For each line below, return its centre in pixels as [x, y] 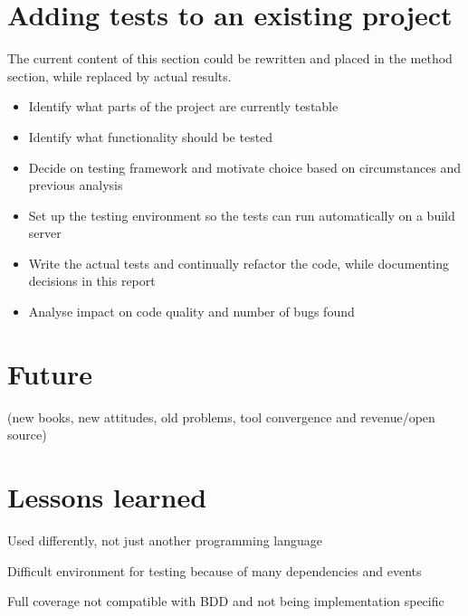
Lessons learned [107, 497]
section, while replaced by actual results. [119, 76]
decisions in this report [92, 281]
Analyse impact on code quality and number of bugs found [191, 312]
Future [50, 373]
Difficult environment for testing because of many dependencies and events [215, 570]
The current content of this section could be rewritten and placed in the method [230, 58]
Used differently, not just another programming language [165, 540]
